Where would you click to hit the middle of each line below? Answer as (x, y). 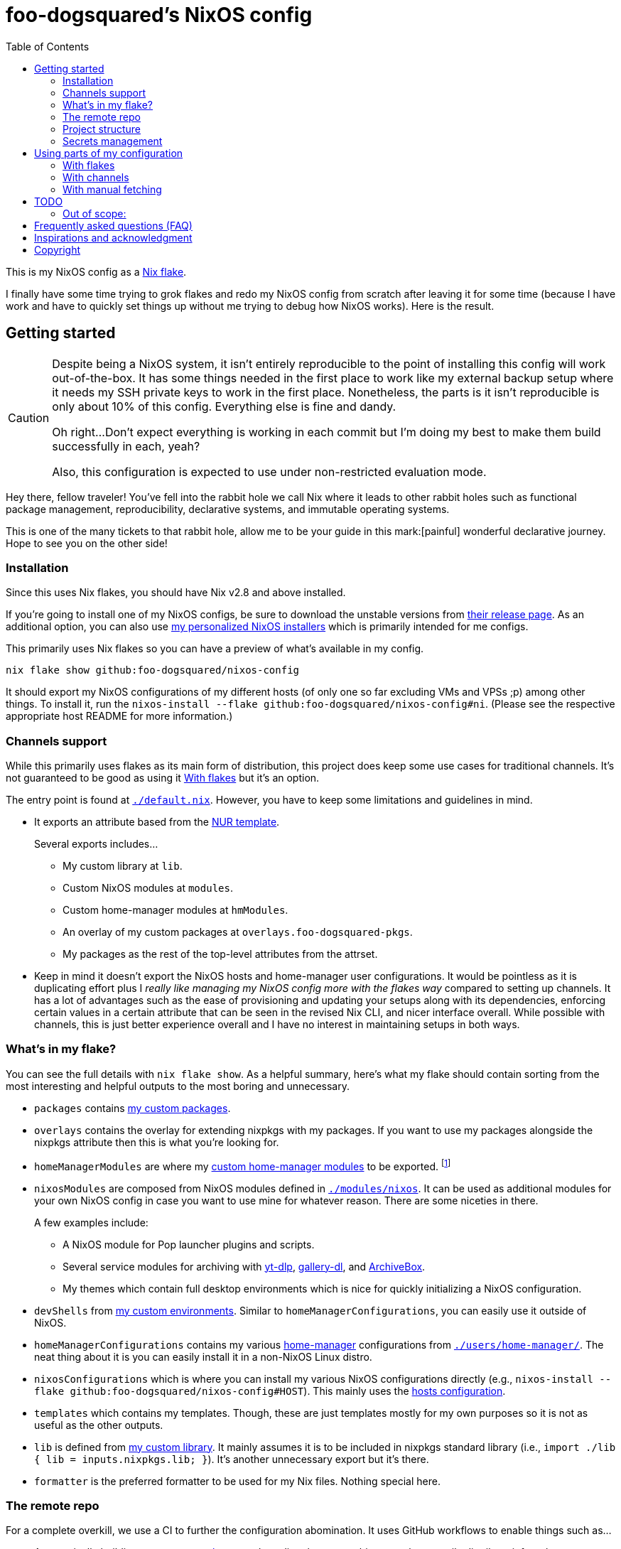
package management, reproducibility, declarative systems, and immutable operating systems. (228, 509)
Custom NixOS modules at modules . (148, 888)
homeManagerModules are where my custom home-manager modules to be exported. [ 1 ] (243, 1165)
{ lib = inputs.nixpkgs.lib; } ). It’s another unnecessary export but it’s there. (232, 1459)
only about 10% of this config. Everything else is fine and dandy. (224, 406)
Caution (29, 417)
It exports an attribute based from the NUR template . (157, 822)
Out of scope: (94, 213)
